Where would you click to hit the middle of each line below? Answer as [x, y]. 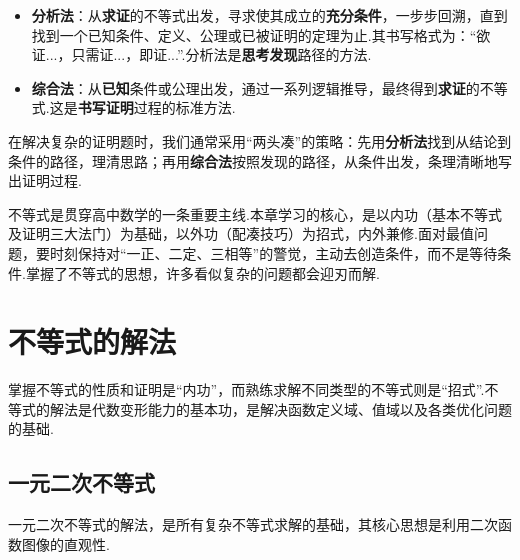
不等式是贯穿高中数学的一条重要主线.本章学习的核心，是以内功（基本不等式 [255, 213]
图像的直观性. [65, 543]
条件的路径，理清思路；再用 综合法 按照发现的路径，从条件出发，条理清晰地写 [260, 160]
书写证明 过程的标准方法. [156, 107]
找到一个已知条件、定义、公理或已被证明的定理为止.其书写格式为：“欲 [261, 34]
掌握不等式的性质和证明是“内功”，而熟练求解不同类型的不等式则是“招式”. [246, 389]
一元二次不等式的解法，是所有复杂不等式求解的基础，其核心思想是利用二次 [253, 524]
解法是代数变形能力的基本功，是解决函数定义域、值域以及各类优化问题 [280, 408]
